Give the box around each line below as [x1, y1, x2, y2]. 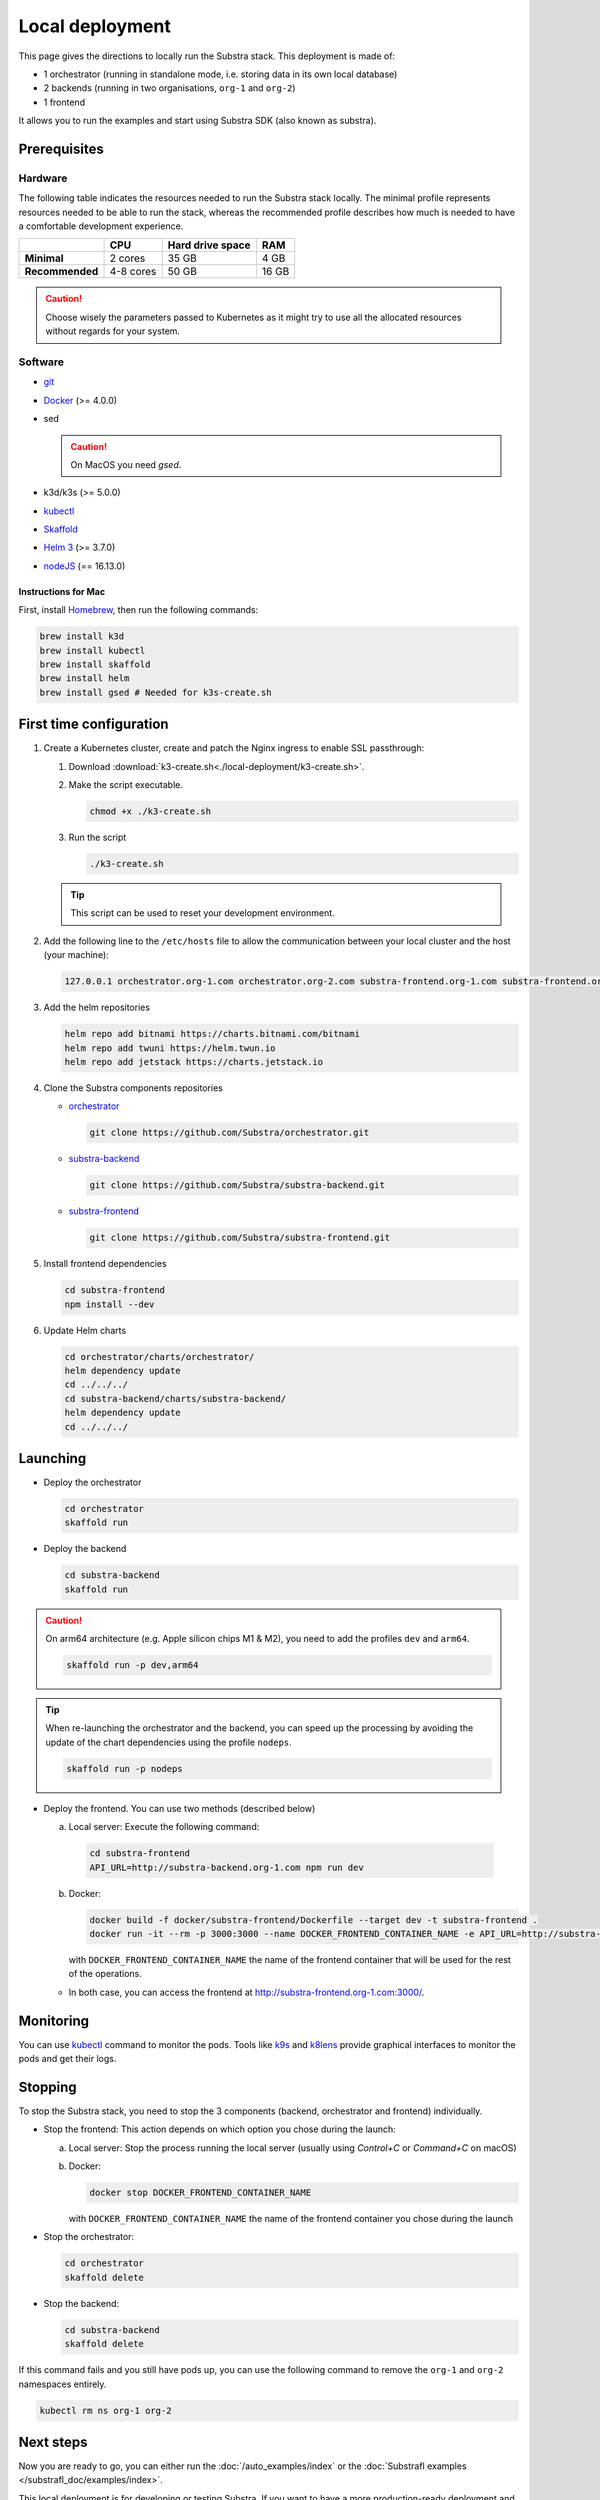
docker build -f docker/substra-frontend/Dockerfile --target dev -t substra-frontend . [89, 1914, 539, 1925]
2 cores [109, 251, 146, 265]
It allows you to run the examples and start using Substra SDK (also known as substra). [18, 115, 377, 127]
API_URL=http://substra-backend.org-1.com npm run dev [89, 1861, 364, 1873]
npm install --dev [64, 1298, 155, 1310]
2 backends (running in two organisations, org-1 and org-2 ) [43, 82, 296, 94]
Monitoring [18, 2012, 90, 2029]
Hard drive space [167, 238, 251, 252]
